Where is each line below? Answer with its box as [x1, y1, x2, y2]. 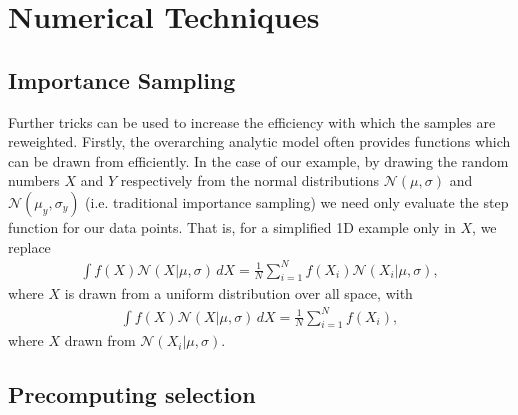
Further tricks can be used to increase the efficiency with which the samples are [8, 111, 496, 132]
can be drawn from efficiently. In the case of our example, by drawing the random [8, 150, 509, 171]
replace [8, 236, 51, 257]
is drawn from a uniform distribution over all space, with [64, 283, 413, 304]
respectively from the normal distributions [120, 170, 380, 191]
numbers [8, 170, 60, 191]
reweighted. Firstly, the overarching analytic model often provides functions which [8, 131, 511, 152]
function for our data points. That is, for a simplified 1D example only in [8, 216, 456, 237]
